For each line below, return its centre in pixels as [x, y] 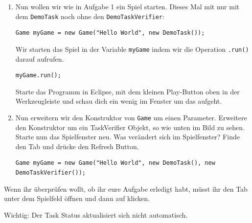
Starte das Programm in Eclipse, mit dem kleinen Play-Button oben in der [127, 91]
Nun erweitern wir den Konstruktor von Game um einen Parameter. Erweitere [131, 117]
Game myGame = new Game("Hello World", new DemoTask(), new [115, 163]
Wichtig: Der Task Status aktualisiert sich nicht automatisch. [96, 214]
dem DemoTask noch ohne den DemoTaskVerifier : [90, 16]
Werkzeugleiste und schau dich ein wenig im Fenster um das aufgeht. [119, 101]
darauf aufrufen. [40, 58]
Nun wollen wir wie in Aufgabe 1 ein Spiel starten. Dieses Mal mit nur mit [127, 6]
